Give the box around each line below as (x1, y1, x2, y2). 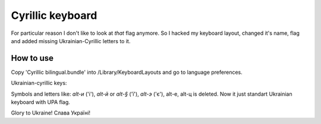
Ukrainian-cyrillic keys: (11, 80, 67, 87)
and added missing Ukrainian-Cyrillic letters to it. (11, 37, 131, 44)
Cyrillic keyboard (11, 9, 97, 22)
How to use (11, 53, 53, 63)
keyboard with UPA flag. (11, 99, 71, 106)
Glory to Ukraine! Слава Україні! (11, 109, 91, 116)
